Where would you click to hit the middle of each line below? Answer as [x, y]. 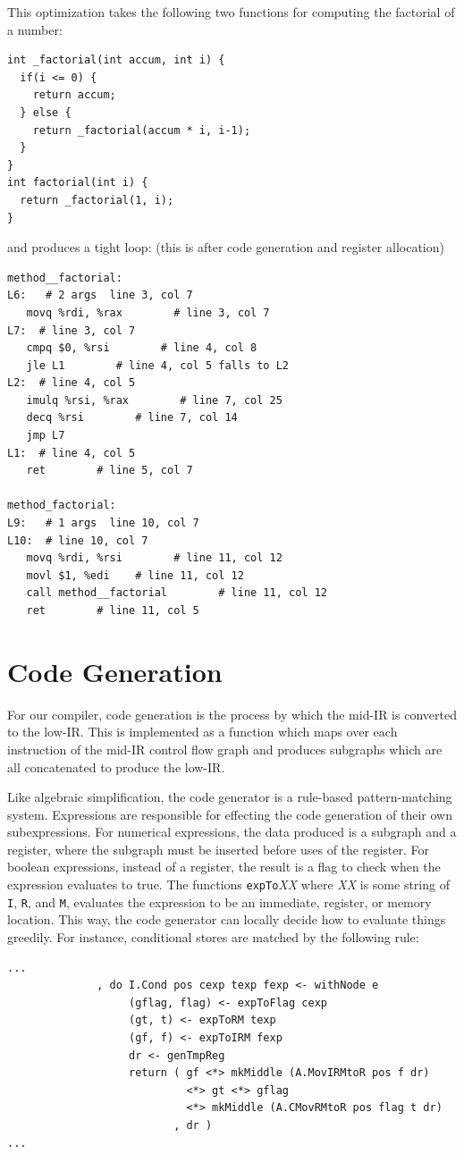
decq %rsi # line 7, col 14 [132, 418]
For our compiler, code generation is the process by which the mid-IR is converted [232, 714]
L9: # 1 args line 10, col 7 [103, 523]
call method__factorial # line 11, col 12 [177, 593]
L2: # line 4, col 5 [72, 383]
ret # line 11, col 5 [113, 611]
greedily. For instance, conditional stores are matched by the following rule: [213, 936]
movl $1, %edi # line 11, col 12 [135, 575]
